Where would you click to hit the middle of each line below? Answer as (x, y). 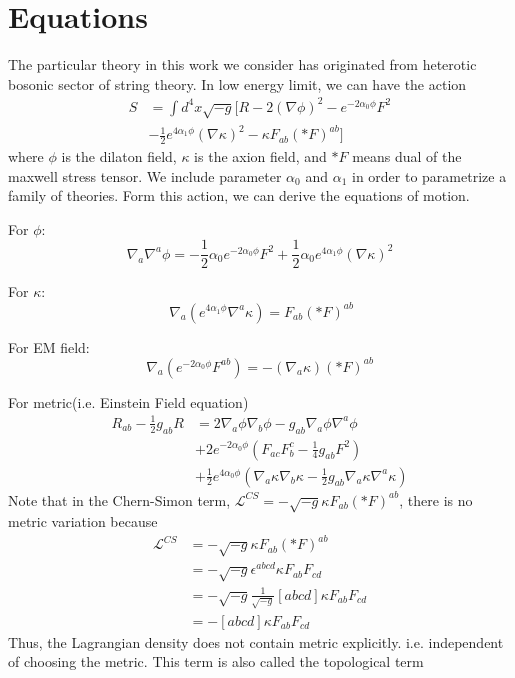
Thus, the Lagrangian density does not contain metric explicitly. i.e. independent (256, 641)
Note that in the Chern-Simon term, (119, 499)
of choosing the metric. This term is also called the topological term (216, 661)
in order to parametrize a (429, 175)
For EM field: (49, 346)
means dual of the (407, 155)
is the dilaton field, (119, 155)
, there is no (436, 499)
